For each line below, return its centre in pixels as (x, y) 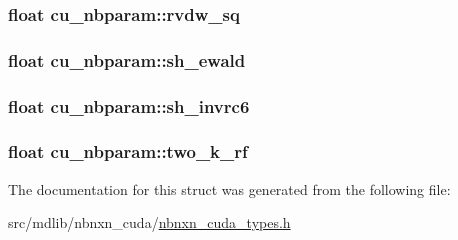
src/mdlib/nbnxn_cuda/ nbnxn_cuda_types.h (149, 222)
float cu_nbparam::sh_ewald (127, 59)
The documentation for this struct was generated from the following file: (229, 188)
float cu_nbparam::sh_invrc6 (129, 105)
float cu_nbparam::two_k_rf (128, 151)
